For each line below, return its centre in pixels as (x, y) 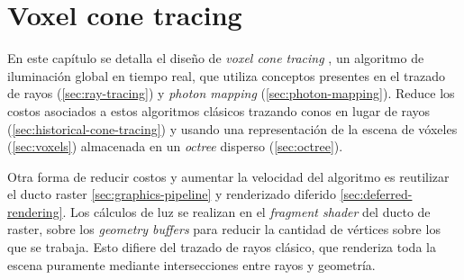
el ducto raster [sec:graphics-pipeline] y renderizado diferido (172, 194)
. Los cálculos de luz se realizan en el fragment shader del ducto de (246, 211)
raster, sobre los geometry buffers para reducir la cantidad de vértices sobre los (224, 229)
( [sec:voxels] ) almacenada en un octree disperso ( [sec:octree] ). (175, 146)
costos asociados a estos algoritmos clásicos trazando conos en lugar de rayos (219, 110)
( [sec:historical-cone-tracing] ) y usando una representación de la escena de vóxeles (232, 128)
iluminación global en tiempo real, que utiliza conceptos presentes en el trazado (227, 75)
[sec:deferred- (376, 194)
